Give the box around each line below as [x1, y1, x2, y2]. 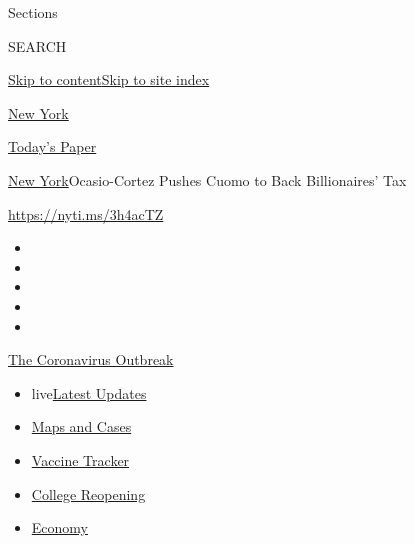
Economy [31, 517, 88, 538]
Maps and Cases [31, 416, 132, 437]
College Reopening [31, 483, 146, 504]
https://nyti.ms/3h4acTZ [8, 203, 164, 224]
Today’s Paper [8, 136, 97, 157]
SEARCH [8, 35, 67, 56]
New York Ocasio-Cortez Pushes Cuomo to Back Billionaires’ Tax [8, 169, 407, 190]
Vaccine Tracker [31, 449, 130, 470]
